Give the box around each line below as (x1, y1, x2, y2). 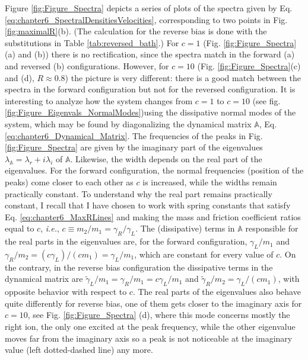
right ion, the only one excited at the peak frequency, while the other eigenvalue (5, 320, 296, 333)
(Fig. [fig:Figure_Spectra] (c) (197, 59, 301, 72)
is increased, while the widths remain (142, 175, 277, 188)
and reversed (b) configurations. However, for (5, 59, 169, 72)
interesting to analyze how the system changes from (5, 94, 193, 107)
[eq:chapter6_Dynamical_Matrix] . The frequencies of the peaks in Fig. (5, 129, 263, 142)
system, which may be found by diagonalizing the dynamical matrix (5, 117, 252, 130)
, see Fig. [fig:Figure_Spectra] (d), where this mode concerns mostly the (27, 308, 290, 321)
